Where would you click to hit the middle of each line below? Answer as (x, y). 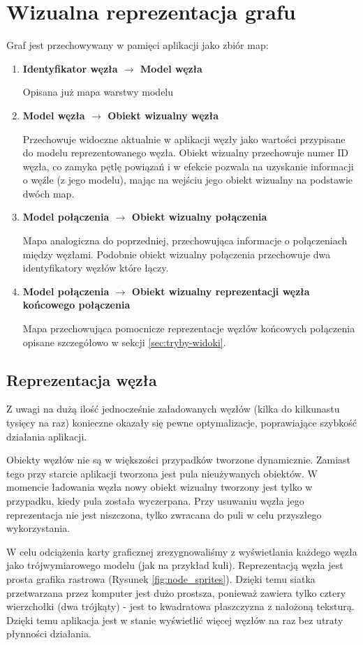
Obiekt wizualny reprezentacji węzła (221, 291)
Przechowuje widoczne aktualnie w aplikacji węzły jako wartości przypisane (184, 139)
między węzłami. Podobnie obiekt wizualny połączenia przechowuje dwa (177, 254)
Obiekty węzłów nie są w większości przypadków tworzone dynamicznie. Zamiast (179, 460)
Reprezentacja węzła (82, 379)
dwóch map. (49, 193)
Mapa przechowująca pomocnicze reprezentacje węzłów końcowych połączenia (189, 328)
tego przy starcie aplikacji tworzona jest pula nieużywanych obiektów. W (162, 473)
